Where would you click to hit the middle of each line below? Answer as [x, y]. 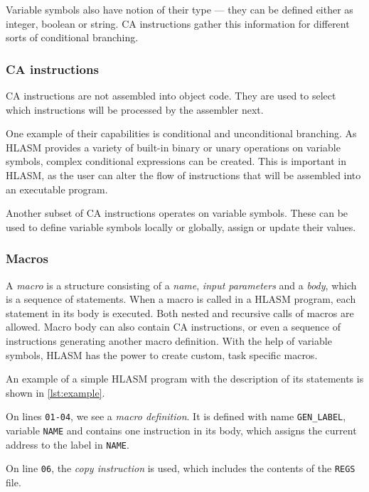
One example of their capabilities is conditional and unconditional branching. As [181, 133]
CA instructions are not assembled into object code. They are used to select [171, 95]
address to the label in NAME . [68, 444]
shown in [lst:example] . [55, 392]
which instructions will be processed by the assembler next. [135, 109]
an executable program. [57, 189]
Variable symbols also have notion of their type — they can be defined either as [180, 9]
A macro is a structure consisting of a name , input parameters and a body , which [181, 285]
